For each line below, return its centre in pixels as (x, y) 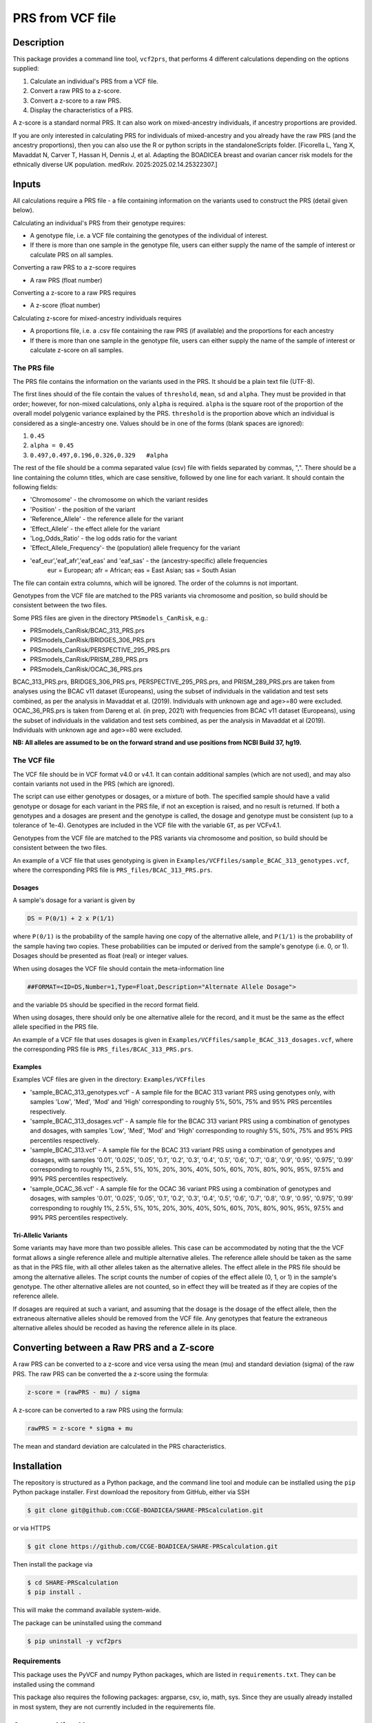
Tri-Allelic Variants (40, 1235)
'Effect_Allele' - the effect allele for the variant (95, 529)
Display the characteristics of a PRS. (82, 110)
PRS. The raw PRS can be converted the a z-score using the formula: (111, 1374)
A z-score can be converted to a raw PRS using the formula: (98, 1410)
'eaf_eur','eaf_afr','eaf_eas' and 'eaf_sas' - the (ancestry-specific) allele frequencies (149, 560)
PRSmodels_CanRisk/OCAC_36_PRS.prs (86, 669)
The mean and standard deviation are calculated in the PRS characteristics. (120, 1446)
